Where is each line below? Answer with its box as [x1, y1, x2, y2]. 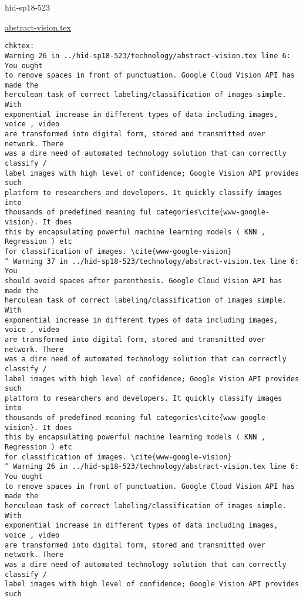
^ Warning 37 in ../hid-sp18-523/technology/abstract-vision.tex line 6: [5, 257, 299, 266]
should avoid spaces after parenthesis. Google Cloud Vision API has [5, 276, 282, 285]
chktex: [5, 42, 35, 51]
